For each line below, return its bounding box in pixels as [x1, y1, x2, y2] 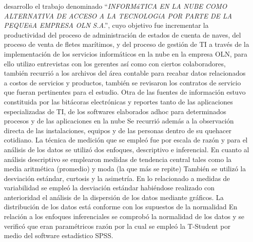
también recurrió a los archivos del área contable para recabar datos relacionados [4, 68, 246, 78]
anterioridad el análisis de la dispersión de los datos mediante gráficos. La [4, 192, 224, 202]
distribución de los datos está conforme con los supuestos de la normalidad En [4, 202, 237, 212]
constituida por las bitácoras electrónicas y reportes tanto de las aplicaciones [4, 96, 233, 106]
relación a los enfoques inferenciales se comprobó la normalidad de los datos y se [4, 211, 244, 222]
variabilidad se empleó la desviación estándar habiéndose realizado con [4, 182, 215, 193]
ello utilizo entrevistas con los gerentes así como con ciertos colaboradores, [4, 58, 226, 68]
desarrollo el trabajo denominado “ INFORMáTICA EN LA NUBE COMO [4, 1, 227, 11]
